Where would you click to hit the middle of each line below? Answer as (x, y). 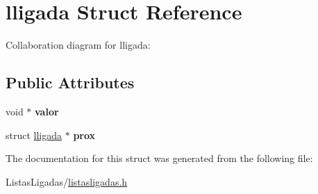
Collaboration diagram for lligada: (78, 45)
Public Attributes (70, 82)
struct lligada (34, 135)
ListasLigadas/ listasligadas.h (67, 181)
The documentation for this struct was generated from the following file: (159, 158)
